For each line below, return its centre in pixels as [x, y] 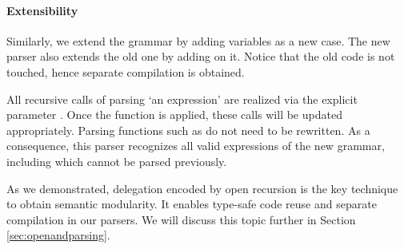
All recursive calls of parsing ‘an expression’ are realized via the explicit [182, 99]
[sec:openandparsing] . [58, 235]
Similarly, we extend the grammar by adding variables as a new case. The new [198, 40]
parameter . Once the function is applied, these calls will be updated [174, 115]
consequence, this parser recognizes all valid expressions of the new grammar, [196, 146]
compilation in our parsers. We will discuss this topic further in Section [181, 219]
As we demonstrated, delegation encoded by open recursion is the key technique [202, 188]
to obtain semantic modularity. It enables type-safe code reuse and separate [192, 204]
